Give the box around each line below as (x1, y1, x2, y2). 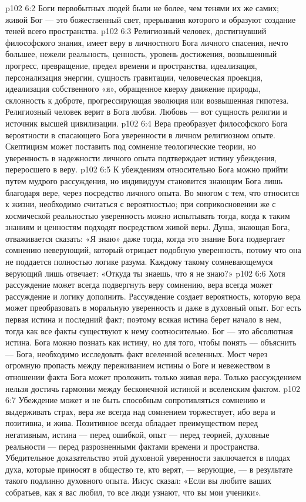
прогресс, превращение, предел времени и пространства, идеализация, (5, 59, 257, 71)
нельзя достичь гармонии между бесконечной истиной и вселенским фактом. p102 (5, 382, 300, 394)
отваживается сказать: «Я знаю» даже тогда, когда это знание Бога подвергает (5, 232, 285, 244)
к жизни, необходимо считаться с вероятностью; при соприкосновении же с (5, 198, 276, 210)
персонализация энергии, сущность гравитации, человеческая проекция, (5, 71, 263, 83)
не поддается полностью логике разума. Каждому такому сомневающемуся (5, 255, 273, 268)
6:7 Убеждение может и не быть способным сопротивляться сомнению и (5, 394, 265, 406)
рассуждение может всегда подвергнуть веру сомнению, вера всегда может (5, 278, 273, 291)
